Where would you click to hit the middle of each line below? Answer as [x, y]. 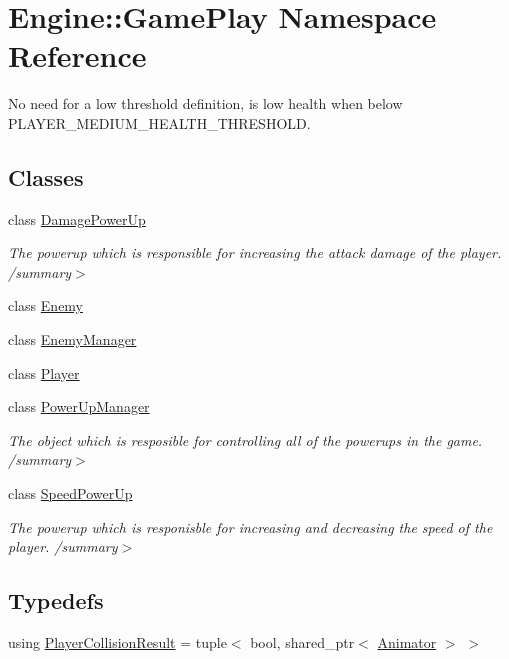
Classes [46, 176]
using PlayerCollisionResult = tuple [117, 642]
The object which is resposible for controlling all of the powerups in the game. [245, 439]
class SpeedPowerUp [70, 493]
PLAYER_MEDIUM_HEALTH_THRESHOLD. [159, 122]
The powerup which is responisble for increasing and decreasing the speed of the [250, 526]
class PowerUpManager [79, 406]
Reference [77, 55]
